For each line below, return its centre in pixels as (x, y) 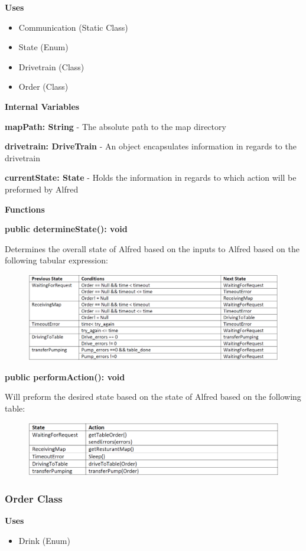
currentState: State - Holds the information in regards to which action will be (151, 177)
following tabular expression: (56, 260)
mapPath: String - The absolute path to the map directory (115, 126)
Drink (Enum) (44, 540)
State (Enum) (43, 47)
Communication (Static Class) (73, 27)
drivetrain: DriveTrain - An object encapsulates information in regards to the (151, 146)
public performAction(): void (65, 376)
